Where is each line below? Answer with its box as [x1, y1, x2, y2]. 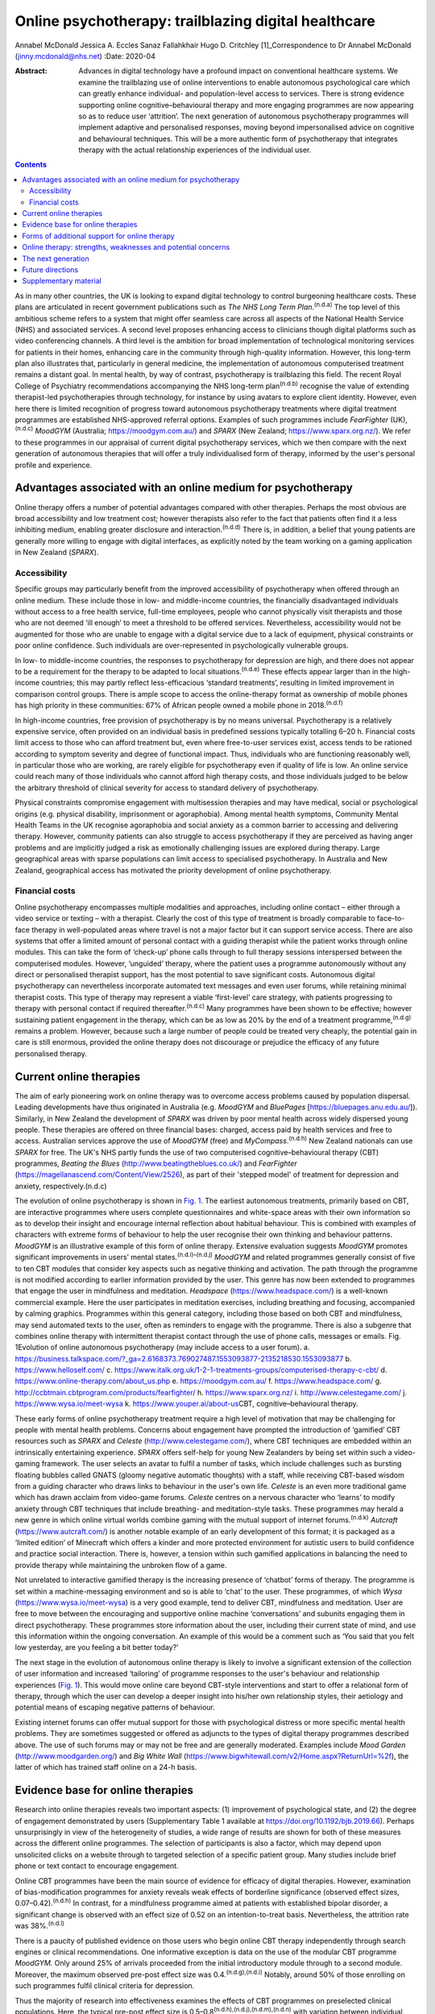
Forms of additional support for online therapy [22, 230, 175, 241]
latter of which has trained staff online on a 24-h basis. [14, 1763, 197, 1772]
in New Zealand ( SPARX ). [14, 548, 99, 557]
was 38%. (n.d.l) [14, 1920, 64, 1931]
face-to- [376, 914, 405, 923]
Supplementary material [22, 276, 102, 286]
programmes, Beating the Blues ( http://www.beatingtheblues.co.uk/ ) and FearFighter [14, 1158, 297, 1168]
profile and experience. [14, 460, 93, 470]
